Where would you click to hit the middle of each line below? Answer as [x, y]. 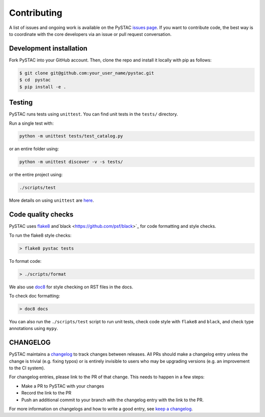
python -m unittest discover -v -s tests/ [71, 162]
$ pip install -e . [43, 87]
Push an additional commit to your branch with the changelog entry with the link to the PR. [112, 400]
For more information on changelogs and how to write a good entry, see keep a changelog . [101, 409]
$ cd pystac [35, 80]
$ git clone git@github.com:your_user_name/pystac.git [87, 73]
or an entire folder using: [34, 149]
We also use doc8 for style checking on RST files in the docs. [71, 287]
